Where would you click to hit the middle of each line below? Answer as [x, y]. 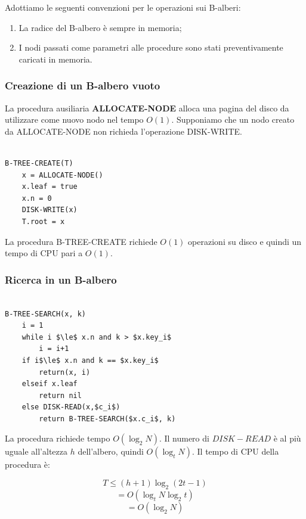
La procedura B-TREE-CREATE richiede [81, 241]
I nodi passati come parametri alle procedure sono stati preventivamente [151, 47]
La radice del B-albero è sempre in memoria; [100, 27]
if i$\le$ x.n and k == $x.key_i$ [90, 360]
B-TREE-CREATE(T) [39, 163]
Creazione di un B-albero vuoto [83, 86]
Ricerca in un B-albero [61, 279]
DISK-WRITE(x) [50, 210]
